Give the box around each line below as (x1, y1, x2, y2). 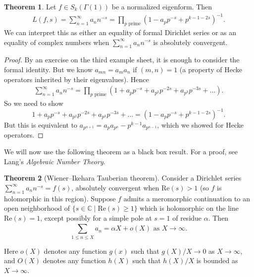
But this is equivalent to (4, 120, 78, 130)
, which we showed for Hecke (157, 120, 244, 130)
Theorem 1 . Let (4, 1, 56, 11)
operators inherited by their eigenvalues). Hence (4, 74, 149, 84)
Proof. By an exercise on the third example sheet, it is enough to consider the (4, 54, 240, 65)
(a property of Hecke (179, 64, 242, 74)
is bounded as (196, 255, 238, 266)
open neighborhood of (4, 203, 70, 213)
